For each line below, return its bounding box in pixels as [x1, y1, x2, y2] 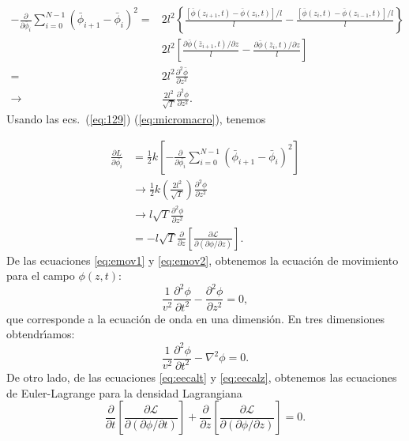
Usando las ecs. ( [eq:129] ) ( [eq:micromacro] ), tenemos [6, 110, 266, 126]
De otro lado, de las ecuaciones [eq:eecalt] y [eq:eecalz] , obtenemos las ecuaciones [6, 368, 397, 385]
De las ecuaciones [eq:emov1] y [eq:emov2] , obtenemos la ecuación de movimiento [6, 251, 399, 268]
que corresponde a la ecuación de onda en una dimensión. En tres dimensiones [6, 310, 385, 326]
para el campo [6, 267, 75, 284]
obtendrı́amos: [6, 326, 75, 342]
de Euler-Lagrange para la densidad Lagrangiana [6, 384, 242, 401]
